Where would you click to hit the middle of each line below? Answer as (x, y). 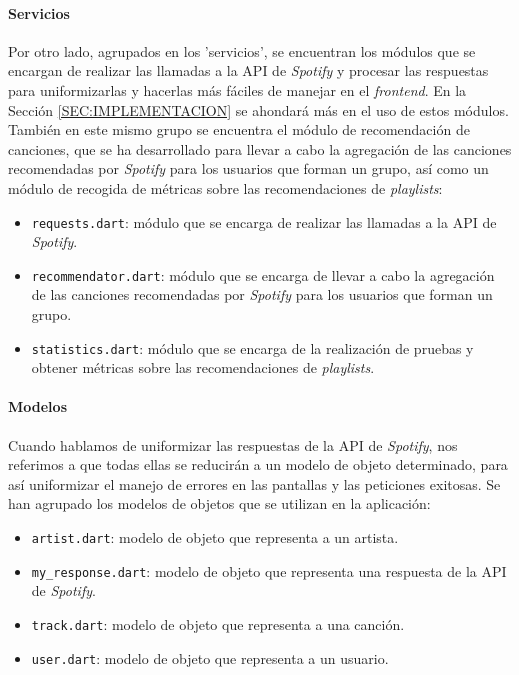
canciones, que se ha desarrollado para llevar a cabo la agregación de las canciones (260, 148)
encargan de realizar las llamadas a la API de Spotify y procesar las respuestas (248, 70)
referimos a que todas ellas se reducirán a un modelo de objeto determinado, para (258, 464)
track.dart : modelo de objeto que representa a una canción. (218, 623)
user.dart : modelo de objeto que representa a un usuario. (210, 657)
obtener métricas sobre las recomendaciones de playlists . (203, 367)
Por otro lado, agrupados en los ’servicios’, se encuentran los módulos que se (242, 50)
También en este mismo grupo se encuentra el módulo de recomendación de (239, 129)
